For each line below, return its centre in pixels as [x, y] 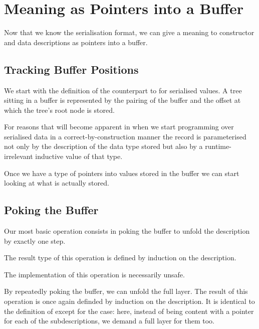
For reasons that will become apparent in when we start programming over [119, 127]
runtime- [218, 146]
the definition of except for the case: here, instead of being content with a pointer [129, 311]
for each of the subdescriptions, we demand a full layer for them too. [109, 321]
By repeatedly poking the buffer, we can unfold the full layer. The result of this [126, 291]
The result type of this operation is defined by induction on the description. [120, 258]
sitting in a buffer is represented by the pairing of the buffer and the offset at [122, 100]
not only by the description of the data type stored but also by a [103, 146]
